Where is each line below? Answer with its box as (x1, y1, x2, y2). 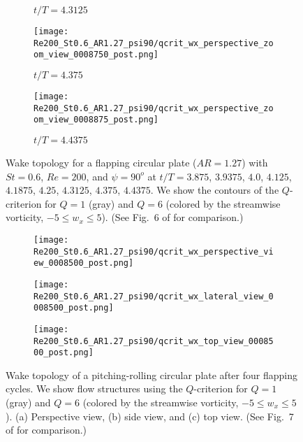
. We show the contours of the (150, 183, 279, 197)
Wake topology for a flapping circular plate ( (6, 155, 197, 169)
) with (242, 155, 268, 169)
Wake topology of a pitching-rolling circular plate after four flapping (6, 367, 297, 382)
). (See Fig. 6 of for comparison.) (101, 210, 244, 224)
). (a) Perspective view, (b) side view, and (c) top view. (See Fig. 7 (6, 408, 294, 423)
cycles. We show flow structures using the (6, 381, 183, 396)
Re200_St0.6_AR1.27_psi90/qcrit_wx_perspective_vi (34, 246, 274, 257)
